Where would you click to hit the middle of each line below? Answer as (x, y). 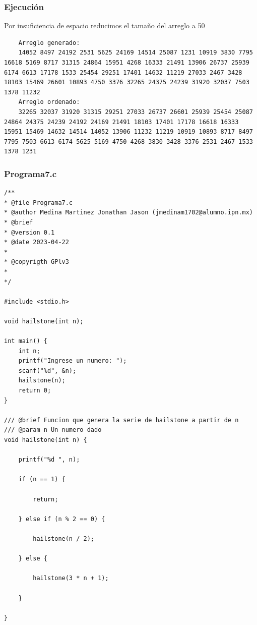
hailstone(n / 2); (63, 538)
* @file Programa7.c (39, 203)
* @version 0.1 (29, 232)
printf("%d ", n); (49, 460)
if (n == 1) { (42, 479)
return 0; (35, 391)
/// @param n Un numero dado (53, 430)
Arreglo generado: (49, 43)
